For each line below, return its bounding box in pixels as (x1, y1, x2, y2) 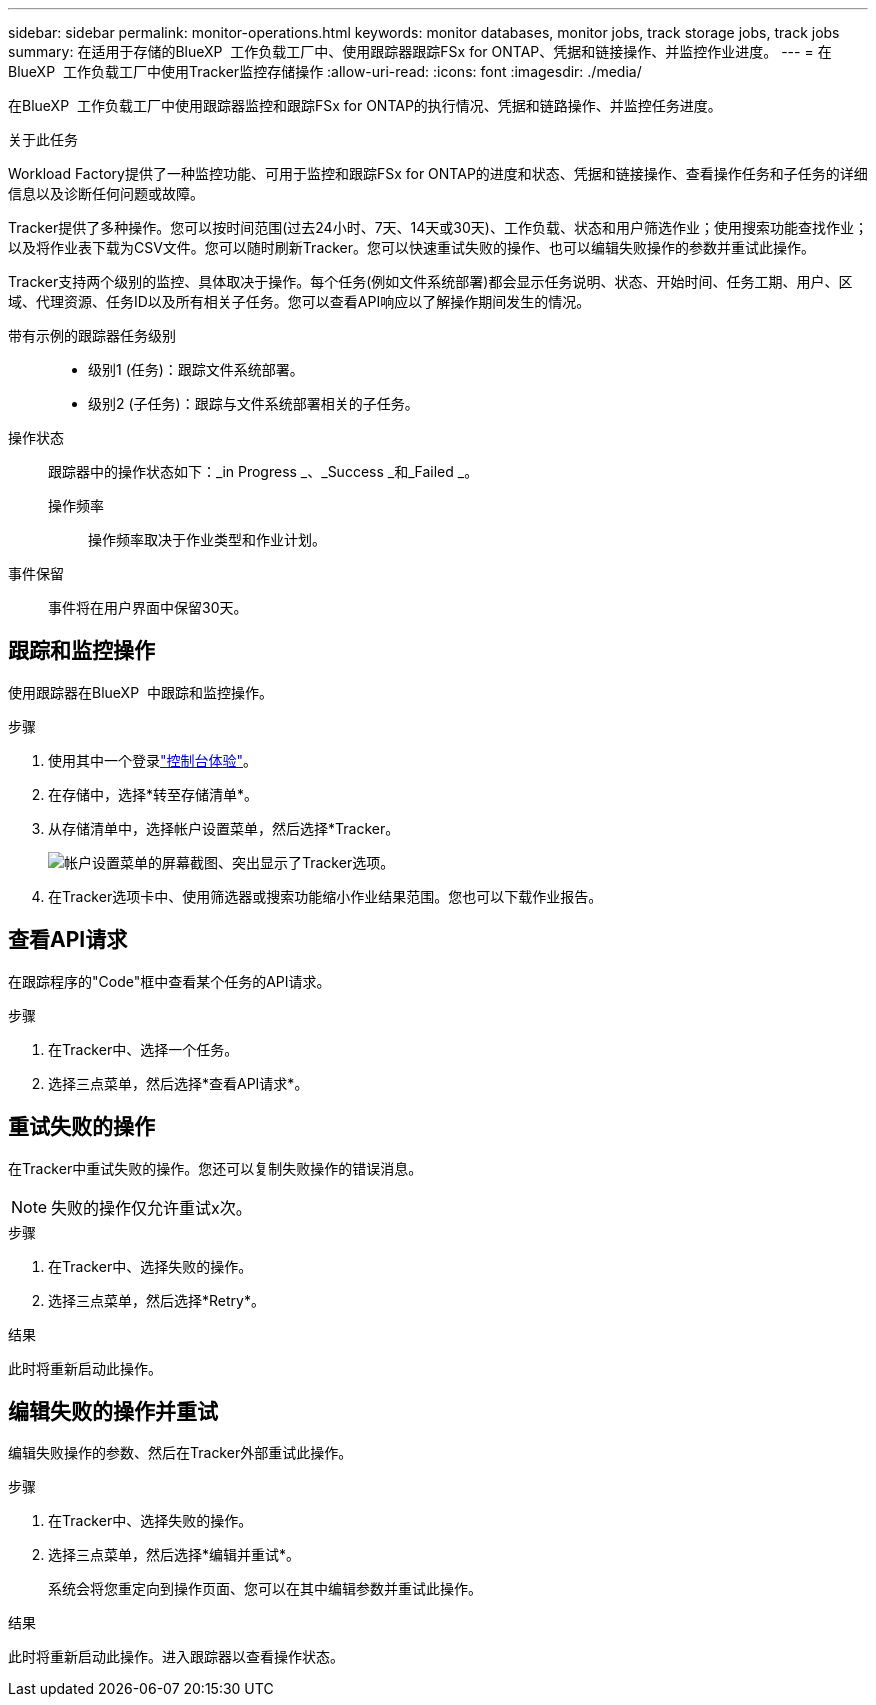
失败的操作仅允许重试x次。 (51, 1197, 252, 1218)
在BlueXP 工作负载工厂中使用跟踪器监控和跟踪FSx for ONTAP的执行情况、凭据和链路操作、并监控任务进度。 (8, 97, 722, 114)
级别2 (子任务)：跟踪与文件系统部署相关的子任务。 (88, 395, 419, 412)
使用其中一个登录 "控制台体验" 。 (48, 751, 258, 769)
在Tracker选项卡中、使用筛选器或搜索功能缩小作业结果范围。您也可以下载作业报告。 (48, 887, 603, 905)
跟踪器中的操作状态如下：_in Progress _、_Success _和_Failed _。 (48, 463, 479, 480)
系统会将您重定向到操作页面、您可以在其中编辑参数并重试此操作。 (48, 1580, 482, 1598)
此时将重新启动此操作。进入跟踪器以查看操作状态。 (8, 1648, 344, 1666)
